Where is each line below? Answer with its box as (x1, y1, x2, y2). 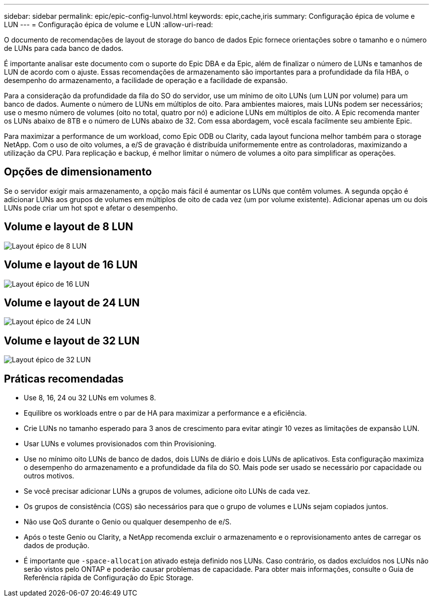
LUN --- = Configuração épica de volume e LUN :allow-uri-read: (4, 20, 213, 29)
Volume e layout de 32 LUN (4, 334, 140, 347)
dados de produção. (24, 541, 89, 550)
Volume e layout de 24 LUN (4, 296, 140, 309)
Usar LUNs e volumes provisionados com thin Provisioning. (24, 439, 216, 448)
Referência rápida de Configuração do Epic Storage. (24, 573, 194, 582)
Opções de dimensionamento (4, 166, 152, 178)
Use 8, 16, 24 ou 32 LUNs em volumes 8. (24, 393, 156, 402)
